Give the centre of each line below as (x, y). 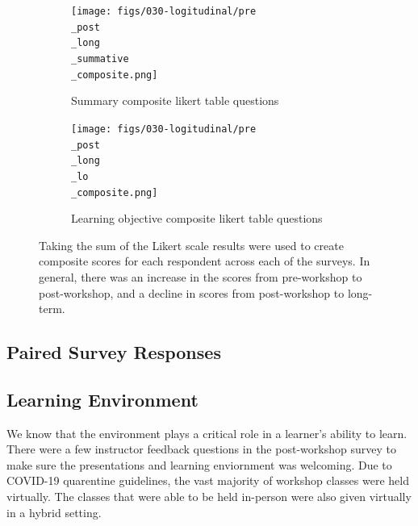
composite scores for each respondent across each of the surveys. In (205, 261)
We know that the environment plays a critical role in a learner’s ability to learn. (207, 433)
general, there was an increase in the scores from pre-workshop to (201, 276)
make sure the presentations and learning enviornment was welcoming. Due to (199, 464)
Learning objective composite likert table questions (197, 218)
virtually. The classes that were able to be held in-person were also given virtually (209, 497)
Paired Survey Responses (114, 352)
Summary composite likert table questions (175, 100)
